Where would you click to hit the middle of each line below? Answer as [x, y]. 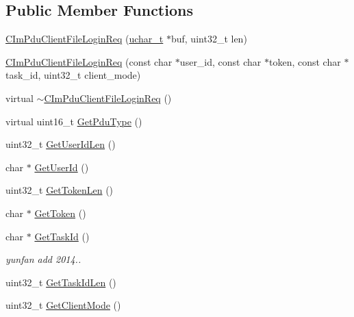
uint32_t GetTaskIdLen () [61, 282]
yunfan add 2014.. [43, 259]
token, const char [305, 61]
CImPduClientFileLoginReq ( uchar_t [85, 39]
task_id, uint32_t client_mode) [73, 75]
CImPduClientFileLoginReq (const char [89, 61]
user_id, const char [220, 61]
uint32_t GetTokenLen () [60, 190]
